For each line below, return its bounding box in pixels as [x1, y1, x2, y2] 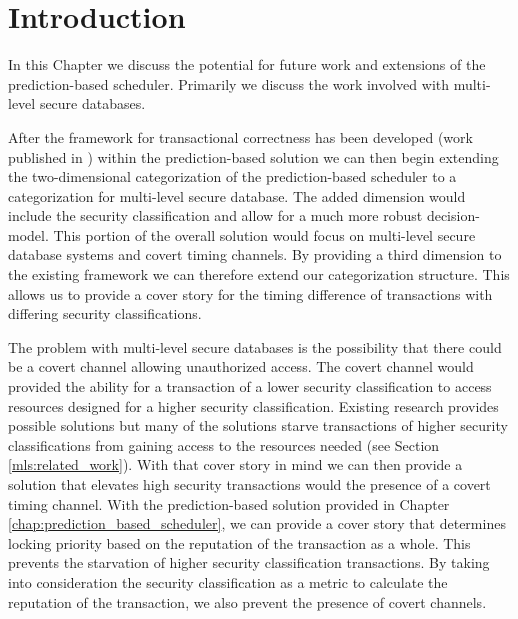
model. [8, 224, 49, 245]
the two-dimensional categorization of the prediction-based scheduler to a [8, 166, 457, 187]
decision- [426, 205, 480, 226]
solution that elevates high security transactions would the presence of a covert [8, 474, 491, 494]
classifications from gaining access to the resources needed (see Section [8, 434, 440, 455]
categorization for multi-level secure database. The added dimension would [8, 185, 466, 206]
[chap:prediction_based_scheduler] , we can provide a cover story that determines [8, 513, 506, 534]
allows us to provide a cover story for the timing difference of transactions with [8, 283, 493, 304]
